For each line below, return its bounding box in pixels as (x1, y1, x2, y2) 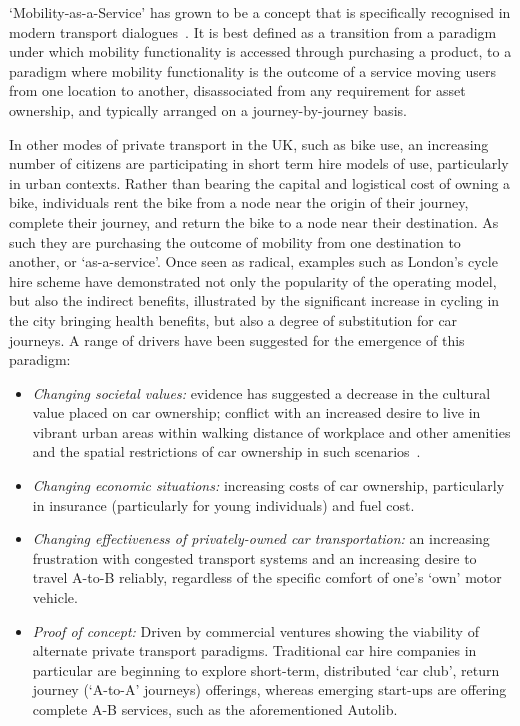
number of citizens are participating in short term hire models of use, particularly (9, 153, 509, 174)
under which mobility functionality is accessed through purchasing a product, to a (9, 41, 512, 62)
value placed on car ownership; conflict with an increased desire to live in (32, 402, 481, 423)
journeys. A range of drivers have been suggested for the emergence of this (9, 329, 465, 350)
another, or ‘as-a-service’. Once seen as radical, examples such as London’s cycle (9, 251, 498, 272)
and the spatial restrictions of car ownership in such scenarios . (32, 441, 421, 462)
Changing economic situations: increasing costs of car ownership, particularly (32, 475, 505, 496)
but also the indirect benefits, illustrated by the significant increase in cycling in (9, 290, 500, 311)
